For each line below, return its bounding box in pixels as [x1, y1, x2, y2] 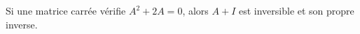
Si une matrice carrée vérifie [6, 3, 126, 17]
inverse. [6, 17, 38, 31]
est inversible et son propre [238, 3, 354, 17]
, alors [182, 3, 209, 17]
